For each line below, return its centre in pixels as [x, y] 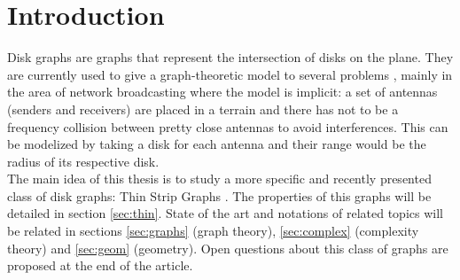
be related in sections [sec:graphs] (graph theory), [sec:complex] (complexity [213, 231]
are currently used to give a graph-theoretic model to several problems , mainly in [230, 74]
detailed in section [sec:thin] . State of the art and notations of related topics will [225, 213]
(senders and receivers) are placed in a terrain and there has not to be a [203, 109]
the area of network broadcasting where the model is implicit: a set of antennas [222, 92]
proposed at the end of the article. [100, 265]
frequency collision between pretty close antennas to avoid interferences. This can [228, 126]
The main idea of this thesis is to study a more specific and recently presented [219, 179]
